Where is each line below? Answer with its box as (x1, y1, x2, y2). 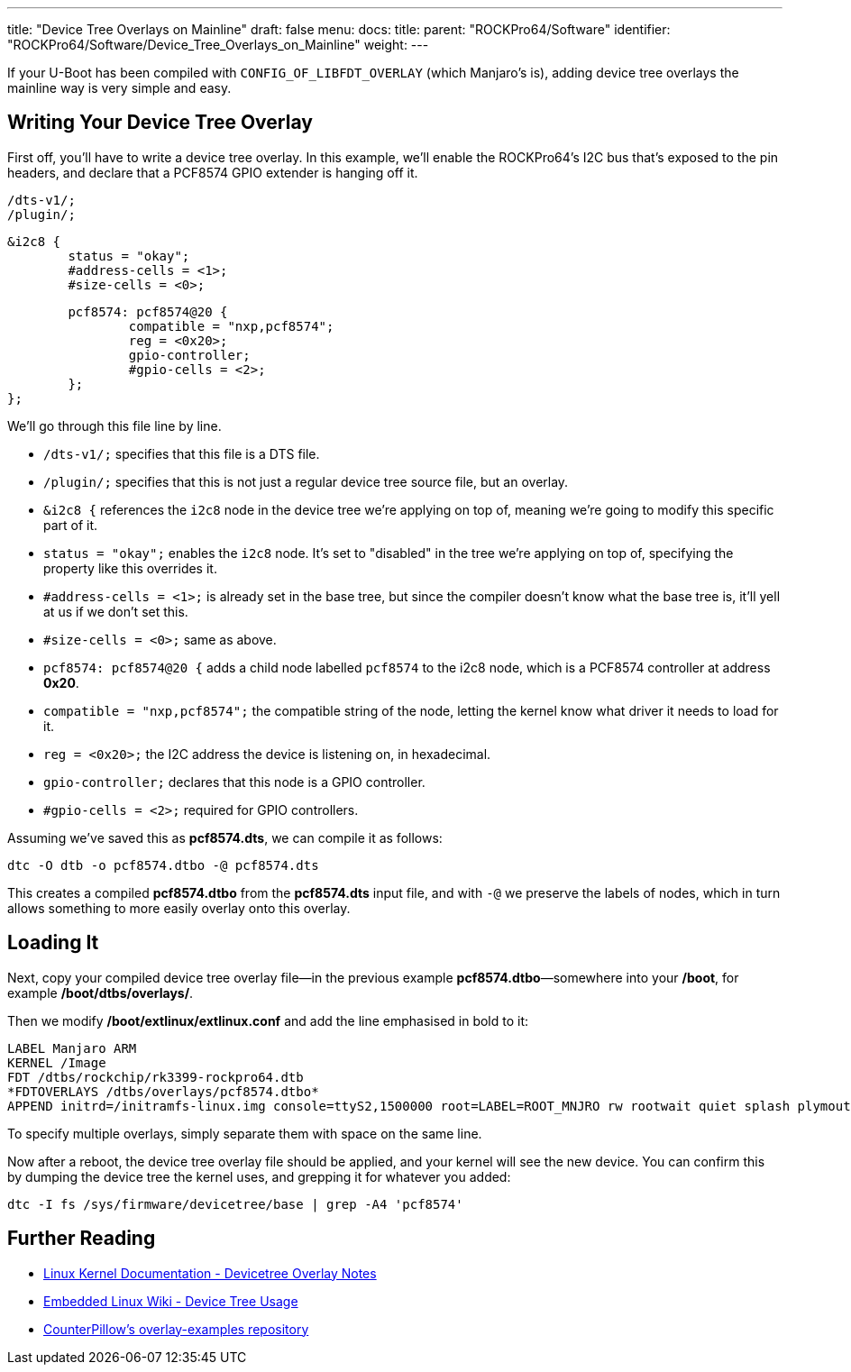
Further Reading (7, 1227, 156, 1250)
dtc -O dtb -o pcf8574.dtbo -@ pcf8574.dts (7, 857, 319, 873)
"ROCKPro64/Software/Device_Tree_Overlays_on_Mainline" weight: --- (7, 37, 429, 52)
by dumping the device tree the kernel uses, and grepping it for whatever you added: (7, 1168, 511, 1184)
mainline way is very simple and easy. (7, 80, 232, 96)
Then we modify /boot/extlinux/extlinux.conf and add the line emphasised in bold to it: (7, 1012, 529, 1029)
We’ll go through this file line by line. (7, 417, 222, 434)
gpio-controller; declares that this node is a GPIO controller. (43, 773, 425, 790)
